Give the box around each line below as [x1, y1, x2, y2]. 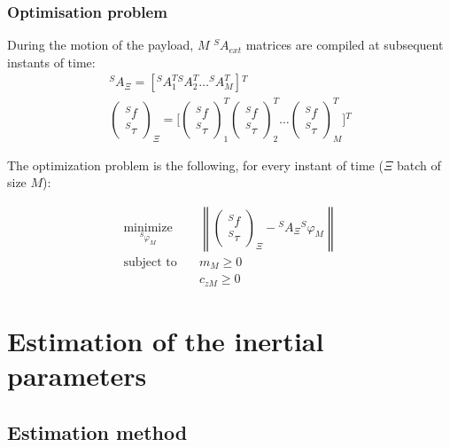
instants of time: [7, 52, 96, 71]
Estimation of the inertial [7, 323, 324, 359]
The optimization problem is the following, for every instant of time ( [7, 155, 384, 174]
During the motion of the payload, [7, 35, 194, 54]
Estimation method [7, 418, 188, 445]
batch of [397, 155, 441, 174]
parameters [7, 357, 147, 394]
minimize [123, 221, 173, 234]
